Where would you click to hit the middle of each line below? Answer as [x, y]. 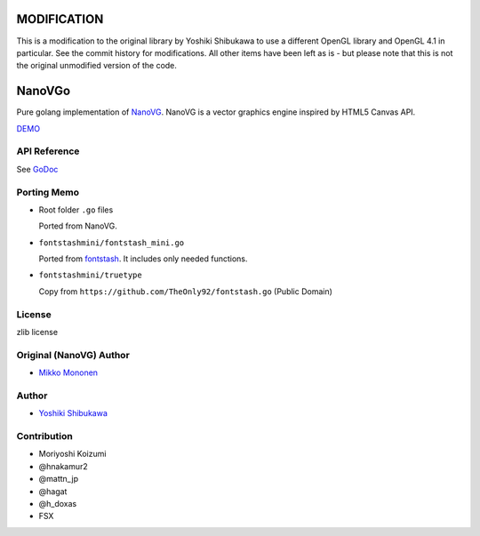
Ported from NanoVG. [78, 226]
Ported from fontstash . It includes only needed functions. [143, 259]
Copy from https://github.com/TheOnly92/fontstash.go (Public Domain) [186, 291]
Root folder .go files [76, 210]
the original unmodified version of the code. [97, 66]
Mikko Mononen [68, 372]
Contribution [44, 436]
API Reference [48, 151]
